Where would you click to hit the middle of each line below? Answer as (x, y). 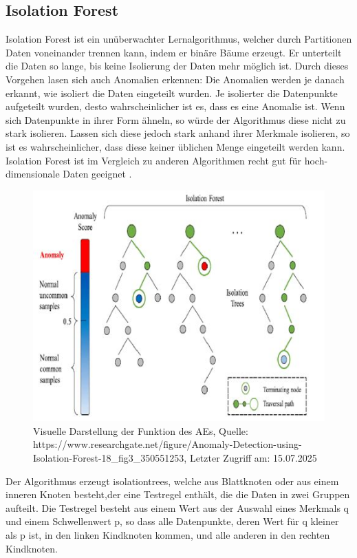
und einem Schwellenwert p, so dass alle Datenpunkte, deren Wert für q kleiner (172, 521)
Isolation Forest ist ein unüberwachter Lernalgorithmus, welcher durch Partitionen (179, 39)
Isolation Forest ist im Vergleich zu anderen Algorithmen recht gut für (153, 160)
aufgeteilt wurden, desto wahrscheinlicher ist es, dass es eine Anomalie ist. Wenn (175, 106)
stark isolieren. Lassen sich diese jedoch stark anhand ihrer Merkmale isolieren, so (178, 133)
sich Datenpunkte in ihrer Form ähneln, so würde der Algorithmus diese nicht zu (176, 119)
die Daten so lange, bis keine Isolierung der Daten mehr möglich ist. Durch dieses (177, 66)
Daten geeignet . (97, 174)
